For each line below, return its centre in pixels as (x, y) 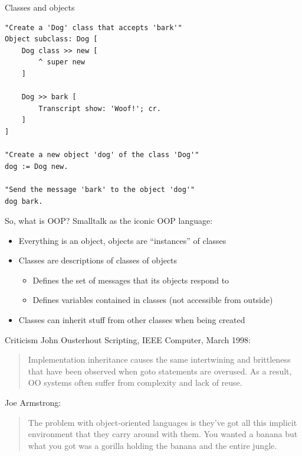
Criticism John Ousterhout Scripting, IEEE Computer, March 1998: (128, 339)
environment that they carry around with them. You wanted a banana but (163, 434)
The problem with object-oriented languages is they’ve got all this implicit (163, 422)
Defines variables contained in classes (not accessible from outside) (153, 300)
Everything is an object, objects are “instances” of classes (122, 240)
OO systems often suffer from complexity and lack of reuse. (135, 382)
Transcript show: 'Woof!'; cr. (100, 108)
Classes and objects (40, 7)
